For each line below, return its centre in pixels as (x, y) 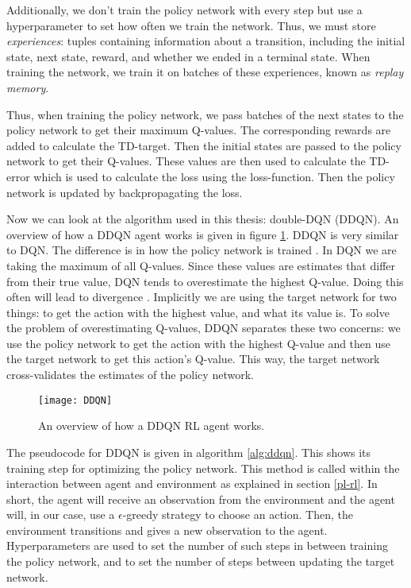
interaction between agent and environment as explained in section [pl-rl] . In (192, 484)
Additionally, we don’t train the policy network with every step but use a (184, 10)
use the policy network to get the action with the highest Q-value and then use (199, 343)
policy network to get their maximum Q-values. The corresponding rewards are (199, 130)
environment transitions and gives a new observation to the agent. (167, 530)
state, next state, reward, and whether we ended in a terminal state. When (188, 56)
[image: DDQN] (75, 400)
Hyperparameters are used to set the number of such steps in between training (197, 545)
